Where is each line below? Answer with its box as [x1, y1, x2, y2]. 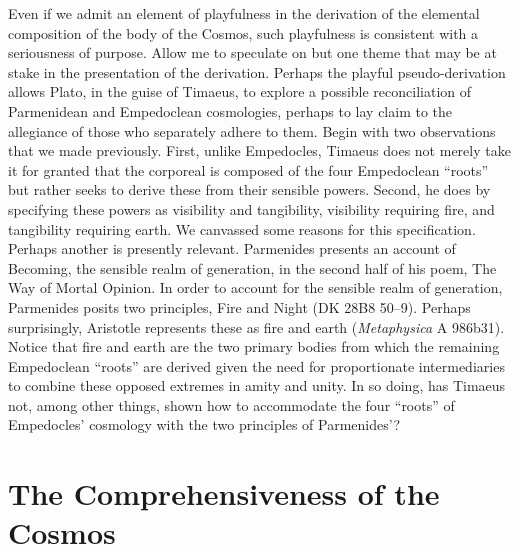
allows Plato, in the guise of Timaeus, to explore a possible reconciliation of [8, 81, 472, 102]
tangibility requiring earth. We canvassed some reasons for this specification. [8, 218, 476, 239]
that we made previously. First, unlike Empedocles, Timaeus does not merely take [8, 140, 511, 161]
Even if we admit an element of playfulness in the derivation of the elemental [8, 3, 480, 23]
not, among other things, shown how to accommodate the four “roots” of [8, 394, 455, 415]
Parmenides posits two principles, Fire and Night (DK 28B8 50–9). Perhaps [8, 296, 471, 317]
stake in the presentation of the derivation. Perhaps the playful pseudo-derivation [8, 61, 506, 82]
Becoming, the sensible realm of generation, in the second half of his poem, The [8, 257, 497, 278]
